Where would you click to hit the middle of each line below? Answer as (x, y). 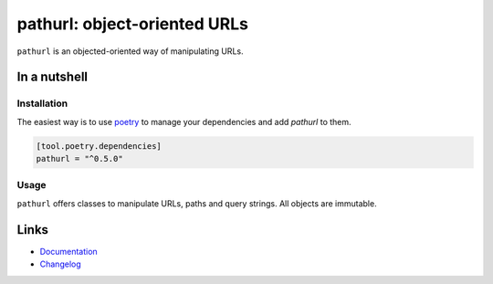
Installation (42, 103)
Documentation (68, 251)
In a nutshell (52, 77)
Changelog (60, 264)
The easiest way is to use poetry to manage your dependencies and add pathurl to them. (184, 121)
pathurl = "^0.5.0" (79, 159)
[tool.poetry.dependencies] (99, 146)
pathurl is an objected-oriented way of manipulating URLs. (130, 51)
